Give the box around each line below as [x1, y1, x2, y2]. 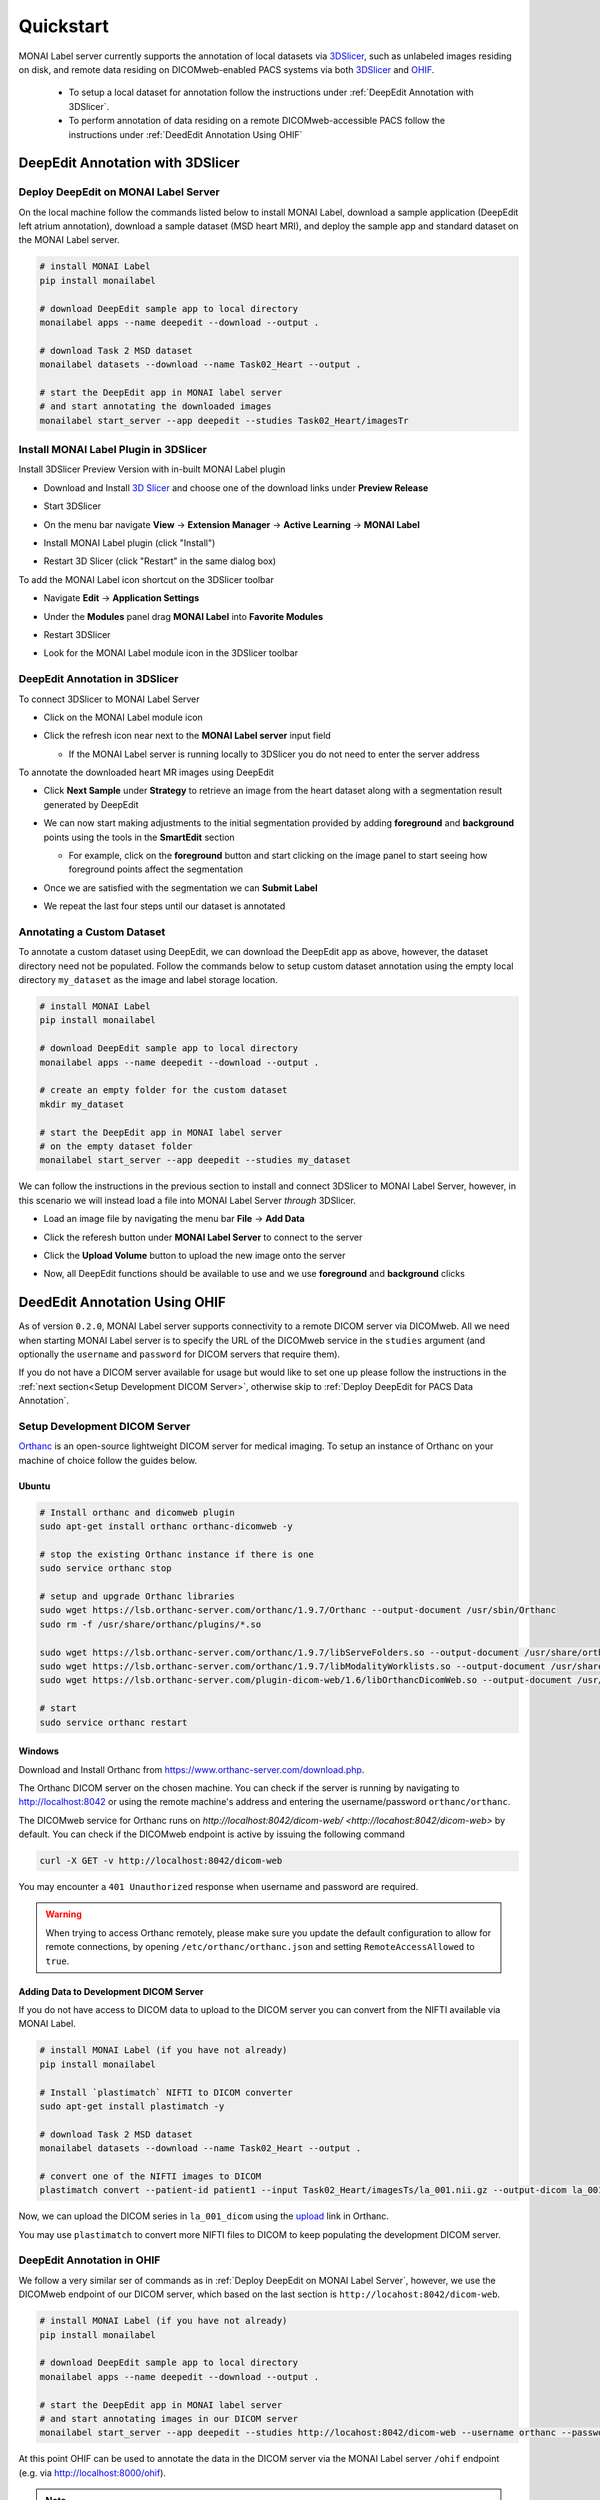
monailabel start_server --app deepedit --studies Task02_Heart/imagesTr [39, 415, 409, 426]
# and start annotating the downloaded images [39, 401, 272, 412]
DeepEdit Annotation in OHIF [18, 2253, 161, 2267]
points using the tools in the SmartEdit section [43, 831, 235, 843]
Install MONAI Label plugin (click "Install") [43, 537, 216, 549]
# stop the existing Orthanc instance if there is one [39, 1548, 314, 1560]
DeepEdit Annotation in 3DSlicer [18, 672, 179, 686]
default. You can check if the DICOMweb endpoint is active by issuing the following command [18, 1828, 405, 1840]
